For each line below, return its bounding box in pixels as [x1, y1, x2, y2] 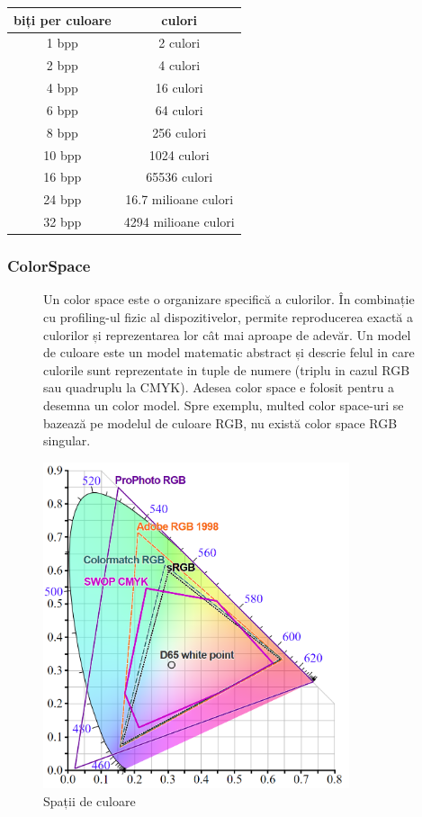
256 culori [152, 122, 207, 141]
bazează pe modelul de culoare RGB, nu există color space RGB [43, 413, 398, 432]
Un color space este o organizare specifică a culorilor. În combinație [43, 290, 415, 309]
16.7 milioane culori [125, 190, 234, 209]
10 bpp [43, 145, 82, 164]
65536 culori [146, 167, 213, 186]
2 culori [158, 33, 201, 52]
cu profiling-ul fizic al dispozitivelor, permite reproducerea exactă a [43, 308, 413, 326]
